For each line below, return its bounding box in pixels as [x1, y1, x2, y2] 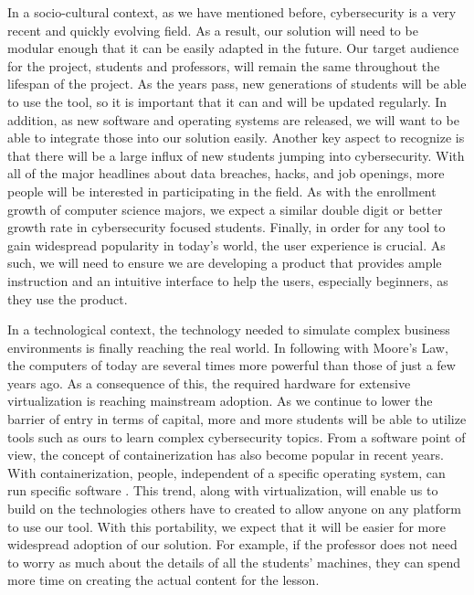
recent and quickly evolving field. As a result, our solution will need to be [7, 20, 418, 39]
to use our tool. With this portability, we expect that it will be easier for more [7, 516, 446, 536]
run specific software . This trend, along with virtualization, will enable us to [7, 481, 438, 500]
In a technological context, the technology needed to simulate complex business [7, 320, 450, 339]
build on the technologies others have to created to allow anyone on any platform [7, 499, 461, 518]
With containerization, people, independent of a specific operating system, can [7, 462, 446, 482]
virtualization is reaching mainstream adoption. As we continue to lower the [7, 391, 433, 410]
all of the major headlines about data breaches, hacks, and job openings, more [7, 164, 445, 183]
